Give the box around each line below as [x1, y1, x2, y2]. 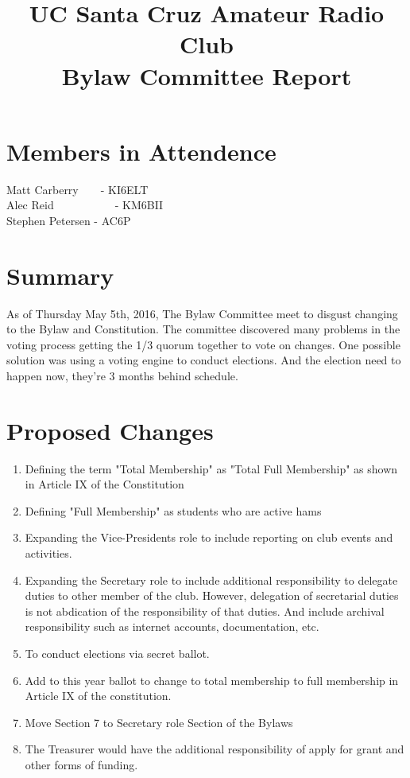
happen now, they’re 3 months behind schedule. [6, 367, 238, 383]
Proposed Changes [6, 414, 214, 446]
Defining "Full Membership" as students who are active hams [25, 502, 322, 519]
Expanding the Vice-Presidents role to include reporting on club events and [25, 529, 393, 546]
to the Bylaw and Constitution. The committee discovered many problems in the [6, 321, 400, 337]
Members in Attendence [6, 134, 277, 167]
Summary [6, 259, 114, 291]
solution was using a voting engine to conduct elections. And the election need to [6, 352, 401, 368]
